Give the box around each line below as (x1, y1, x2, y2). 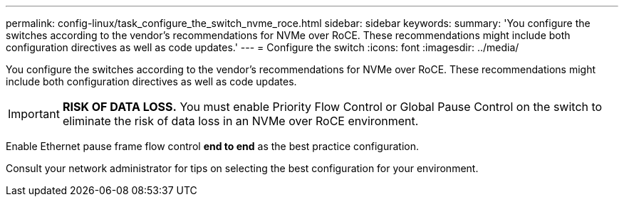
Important (8, 107, 60, 121)
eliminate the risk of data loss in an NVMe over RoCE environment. (62, 114, 419, 128)
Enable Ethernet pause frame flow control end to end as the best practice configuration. (6, 140, 419, 152)
